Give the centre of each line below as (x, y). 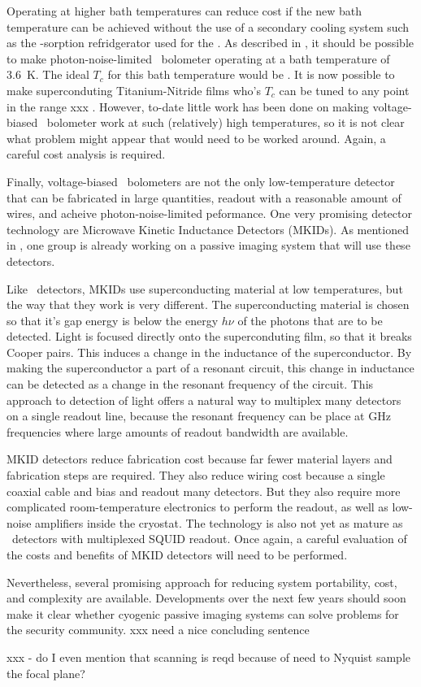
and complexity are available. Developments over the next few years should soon (206, 598)
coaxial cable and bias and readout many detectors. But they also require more (204, 491)
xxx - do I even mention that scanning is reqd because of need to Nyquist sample (208, 657)
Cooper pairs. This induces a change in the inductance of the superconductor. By (209, 352)
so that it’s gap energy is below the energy (113, 320)
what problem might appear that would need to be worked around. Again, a (196, 138)
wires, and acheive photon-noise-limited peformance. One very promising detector (209, 213)
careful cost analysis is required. (86, 154)
